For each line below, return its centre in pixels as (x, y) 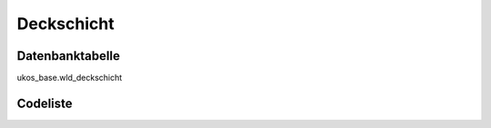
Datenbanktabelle (68, 56)
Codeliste (45, 103)
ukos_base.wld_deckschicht (70, 78)
